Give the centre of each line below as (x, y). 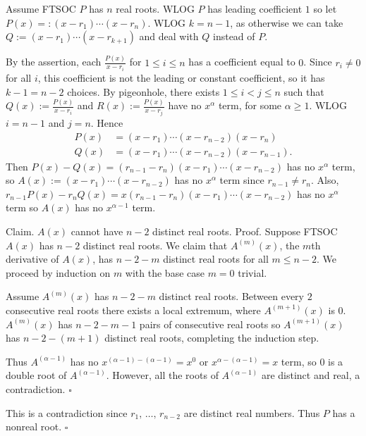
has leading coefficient (255, 8)
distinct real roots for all (216, 259)
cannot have (97, 231)
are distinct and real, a (311, 375)
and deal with (169, 36)
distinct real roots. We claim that (155, 245)
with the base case (165, 272)
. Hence (107, 122)
